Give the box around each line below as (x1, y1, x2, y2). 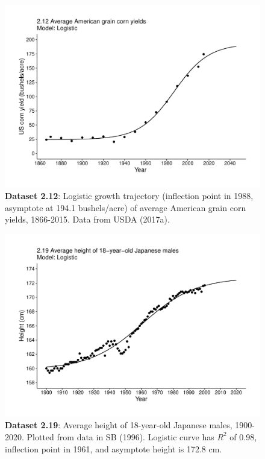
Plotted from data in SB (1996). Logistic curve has (26, 430, 214, 443)
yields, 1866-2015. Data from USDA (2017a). (5, 213, 170, 226)
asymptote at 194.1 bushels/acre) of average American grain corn (5, 201, 246, 214)
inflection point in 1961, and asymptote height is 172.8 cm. (5, 442, 222, 455)
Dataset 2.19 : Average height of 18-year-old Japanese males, (5, 419, 232, 431)
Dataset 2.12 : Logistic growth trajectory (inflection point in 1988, (5, 189, 254, 202)
